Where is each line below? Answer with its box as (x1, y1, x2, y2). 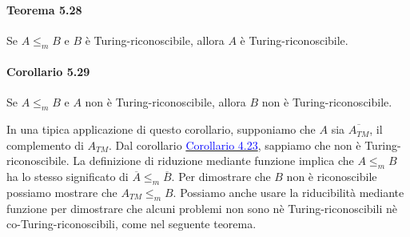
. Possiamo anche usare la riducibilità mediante (173, 183, 404, 200)
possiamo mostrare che (6, 183, 117, 200)
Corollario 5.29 (6, 63, 90, 80)
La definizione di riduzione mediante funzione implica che (73, 152, 354, 169)
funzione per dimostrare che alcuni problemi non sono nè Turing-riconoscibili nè (6, 199, 397, 216)
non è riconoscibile (286, 168, 377, 185)
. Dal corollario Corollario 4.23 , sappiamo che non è (109, 136, 361, 153)
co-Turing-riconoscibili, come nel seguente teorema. (6, 215, 257, 232)
